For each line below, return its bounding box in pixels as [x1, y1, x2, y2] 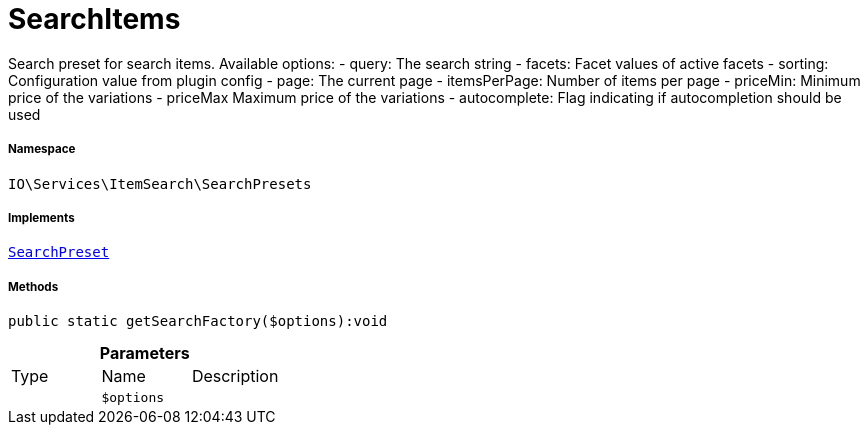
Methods [8, 279, 59, 294]
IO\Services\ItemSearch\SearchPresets [8, 175, 312, 192]
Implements [8, 210, 75, 225]
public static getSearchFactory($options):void [8, 313, 388, 330]
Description [191, 366, 279, 387]
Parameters [99, 343, 190, 364]
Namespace [8, 142, 76, 157]
